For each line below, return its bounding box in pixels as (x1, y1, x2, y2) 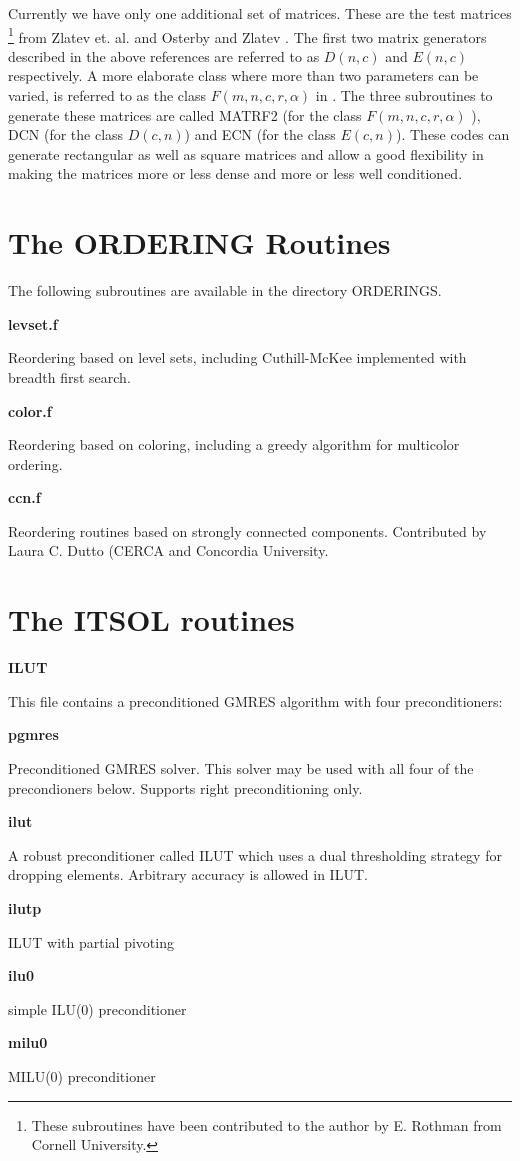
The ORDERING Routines (8, 222, 391, 263)
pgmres (8, 724, 59, 745)
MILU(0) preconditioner (8, 1065, 156, 1086)
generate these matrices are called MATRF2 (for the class (8, 104, 362, 125)
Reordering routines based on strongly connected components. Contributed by (8, 520, 487, 541)
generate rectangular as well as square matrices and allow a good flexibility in (8, 143, 484, 164)
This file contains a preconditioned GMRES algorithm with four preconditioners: (8, 690, 503, 711)
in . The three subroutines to (315, 85, 493, 106)
